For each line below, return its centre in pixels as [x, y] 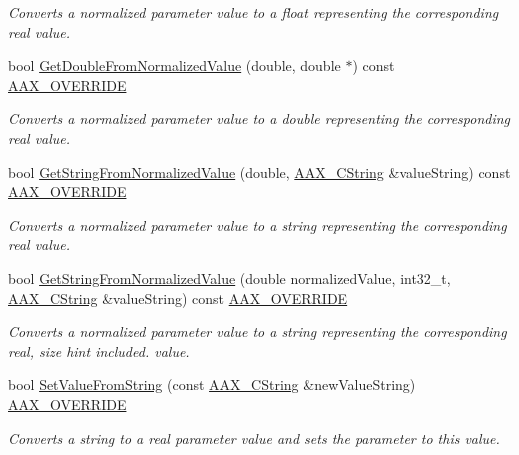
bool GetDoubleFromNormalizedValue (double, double [174, 65]
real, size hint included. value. [99, 350]
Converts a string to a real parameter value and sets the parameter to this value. [254, 437]
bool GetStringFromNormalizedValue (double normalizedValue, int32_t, [229, 277]
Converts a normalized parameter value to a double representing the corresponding [259, 118]
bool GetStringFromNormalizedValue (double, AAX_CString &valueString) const [259, 171]
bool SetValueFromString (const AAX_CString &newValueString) [212, 384]
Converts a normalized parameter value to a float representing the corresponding [253, 12]
